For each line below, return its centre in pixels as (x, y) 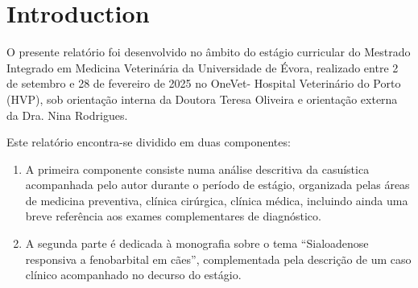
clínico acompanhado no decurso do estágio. (133, 275)
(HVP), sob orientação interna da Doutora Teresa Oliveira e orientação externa (202, 99)
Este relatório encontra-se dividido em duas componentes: (149, 142)
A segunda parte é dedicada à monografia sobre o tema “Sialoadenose (197, 243)
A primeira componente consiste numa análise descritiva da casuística (197, 169)
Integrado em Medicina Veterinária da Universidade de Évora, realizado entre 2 (203, 67)
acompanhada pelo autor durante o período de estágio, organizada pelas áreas (217, 185)
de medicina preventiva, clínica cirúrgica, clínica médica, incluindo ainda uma (217, 200)
